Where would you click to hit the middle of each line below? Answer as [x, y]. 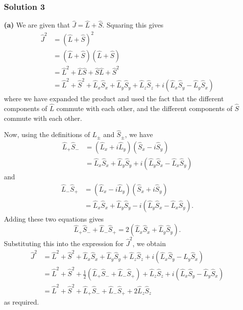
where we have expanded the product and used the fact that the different [114, 99]
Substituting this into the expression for [64, 243]
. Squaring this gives [133, 25]
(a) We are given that [37, 25]
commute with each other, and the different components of [145, 108]
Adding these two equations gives [54, 218]
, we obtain [149, 243]
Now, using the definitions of [47, 134]
